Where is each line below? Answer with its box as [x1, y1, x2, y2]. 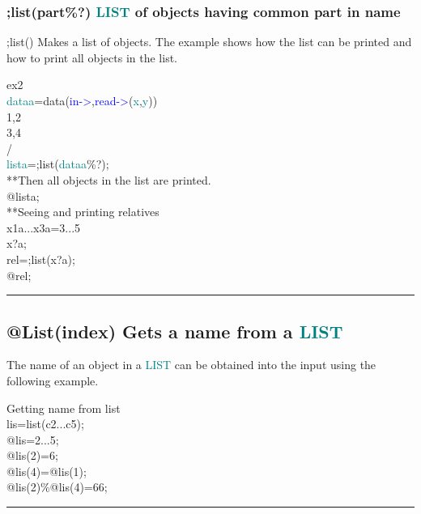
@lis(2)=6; [6, 447, 58, 464]
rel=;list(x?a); [6, 250, 75, 267]
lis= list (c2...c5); [6, 415, 84, 432]
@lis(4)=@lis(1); [6, 462, 87, 479]
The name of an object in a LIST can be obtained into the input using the [6, 356, 376, 373]
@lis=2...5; [6, 431, 59, 448]
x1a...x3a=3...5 [6, 219, 81, 236]
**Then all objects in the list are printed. [6, 171, 211, 188]
